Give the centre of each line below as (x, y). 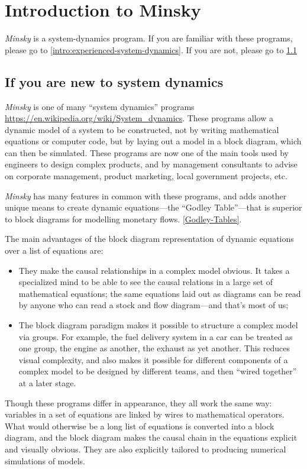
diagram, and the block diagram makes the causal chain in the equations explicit (151, 437)
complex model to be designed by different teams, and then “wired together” (158, 371)
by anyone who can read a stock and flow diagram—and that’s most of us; (153, 305)
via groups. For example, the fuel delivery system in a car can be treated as (156, 336)
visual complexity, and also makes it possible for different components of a (153, 359)
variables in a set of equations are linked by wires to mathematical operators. (145, 414)
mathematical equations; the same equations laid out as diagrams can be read (160, 293)
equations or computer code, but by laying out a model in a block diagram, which (153, 141)
